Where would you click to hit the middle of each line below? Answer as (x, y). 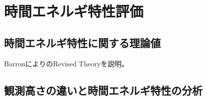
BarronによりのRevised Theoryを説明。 (66, 63)
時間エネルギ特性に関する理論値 (82, 42)
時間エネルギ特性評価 (74, 11)
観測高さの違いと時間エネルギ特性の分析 (103, 90)
